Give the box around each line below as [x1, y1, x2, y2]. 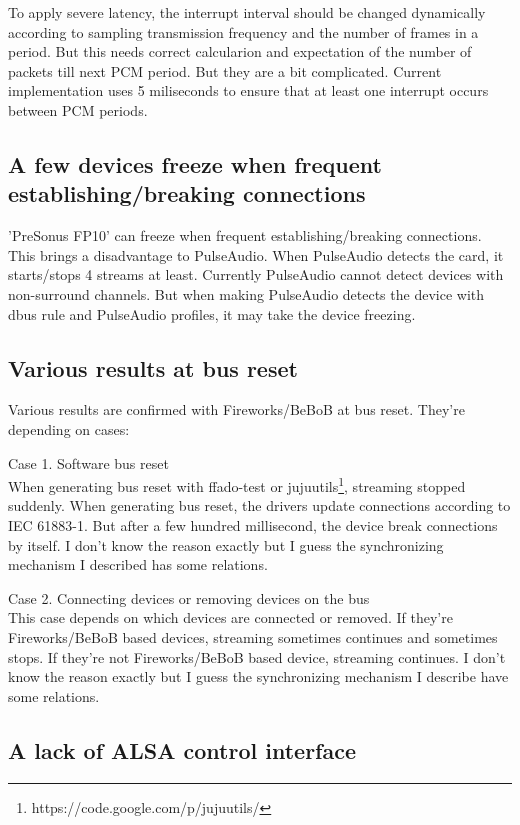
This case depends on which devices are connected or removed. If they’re [8, 607, 453, 628]
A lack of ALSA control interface [8, 734, 357, 765]
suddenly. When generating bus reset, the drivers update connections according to [8, 495, 511, 516]
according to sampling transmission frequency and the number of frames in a [8, 21, 479, 42]
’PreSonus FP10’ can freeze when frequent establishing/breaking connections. [8, 225, 482, 246]
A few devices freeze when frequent [8, 148, 382, 179]
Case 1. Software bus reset [8, 452, 169, 473]
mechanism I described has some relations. [8, 554, 268, 575]
